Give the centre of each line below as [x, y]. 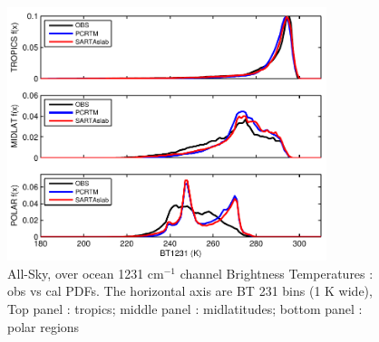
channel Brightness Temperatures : [277, 273]
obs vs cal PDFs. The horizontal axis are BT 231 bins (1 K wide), [190, 291]
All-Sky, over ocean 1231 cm [86, 273]
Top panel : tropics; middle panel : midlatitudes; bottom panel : [185, 308]
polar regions [44, 326]
